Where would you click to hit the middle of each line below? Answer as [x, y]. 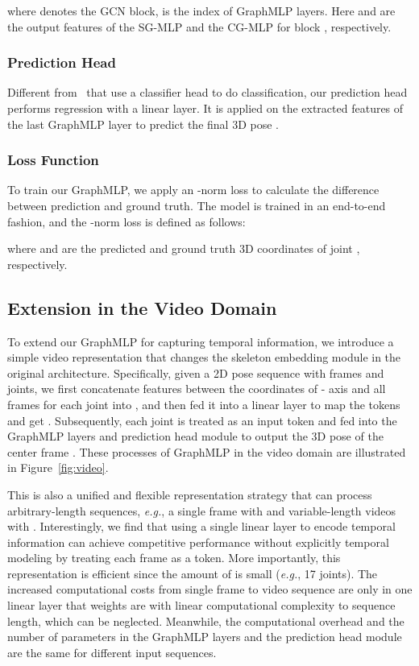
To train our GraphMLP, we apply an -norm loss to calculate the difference [193, 190]
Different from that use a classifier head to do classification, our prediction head [207, 92]
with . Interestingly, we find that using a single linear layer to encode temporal [201, 526]
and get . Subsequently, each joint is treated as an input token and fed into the [202, 420]
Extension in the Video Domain [142, 307]
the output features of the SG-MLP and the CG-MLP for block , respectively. [199, 26]
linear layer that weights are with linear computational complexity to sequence [201, 605]
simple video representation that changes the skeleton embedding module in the [204, 357]
